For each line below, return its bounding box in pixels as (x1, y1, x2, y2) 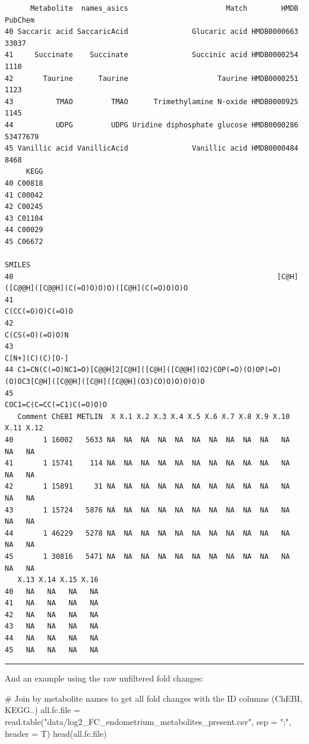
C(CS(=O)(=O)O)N (5, 330, 69, 339)
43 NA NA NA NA (5, 622, 99, 631)
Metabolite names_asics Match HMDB (30, 4, 298, 12)
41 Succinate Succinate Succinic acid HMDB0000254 (5, 51, 298, 60)
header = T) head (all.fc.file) (5, 727, 107, 739)
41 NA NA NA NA (5, 599, 99, 608)
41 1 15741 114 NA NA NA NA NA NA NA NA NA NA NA (5, 459, 290, 468)
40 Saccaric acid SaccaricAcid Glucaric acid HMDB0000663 (5, 27, 298, 36)
